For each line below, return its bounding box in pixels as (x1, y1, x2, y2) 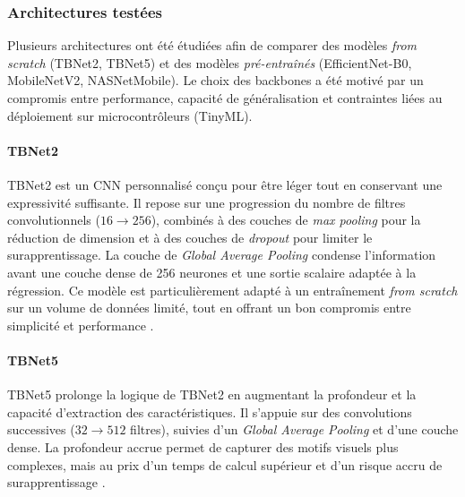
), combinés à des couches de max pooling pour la (151, 210, 421, 229)
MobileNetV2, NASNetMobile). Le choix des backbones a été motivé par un (7, 71, 424, 90)
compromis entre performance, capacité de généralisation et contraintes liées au (7, 89, 443, 107)
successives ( (7, 420, 75, 439)
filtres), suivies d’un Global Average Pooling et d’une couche (130, 420, 459, 439)
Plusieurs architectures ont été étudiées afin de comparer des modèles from (7, 36, 418, 55)
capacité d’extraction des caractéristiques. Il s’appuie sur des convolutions (7, 402, 412, 421)
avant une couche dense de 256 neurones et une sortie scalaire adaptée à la (7, 262, 417, 281)
